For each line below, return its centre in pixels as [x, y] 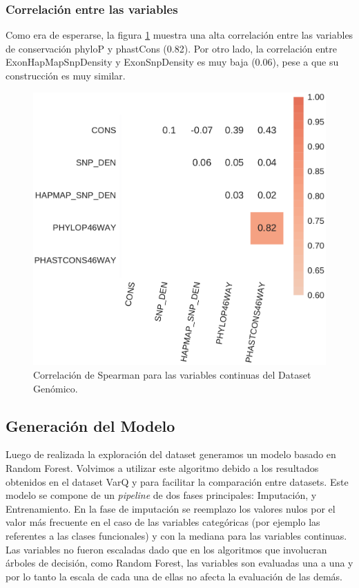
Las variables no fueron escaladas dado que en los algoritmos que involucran [166, 549]
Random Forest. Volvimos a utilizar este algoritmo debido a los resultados [162, 468]
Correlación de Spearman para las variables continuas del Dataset [172, 375]
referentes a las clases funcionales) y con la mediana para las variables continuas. [176, 535]
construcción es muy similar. [66, 75]
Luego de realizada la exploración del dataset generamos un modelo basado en [171, 454]
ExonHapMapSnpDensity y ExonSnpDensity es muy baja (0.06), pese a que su [172, 62]
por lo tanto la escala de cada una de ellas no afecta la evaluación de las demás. [174, 576]
